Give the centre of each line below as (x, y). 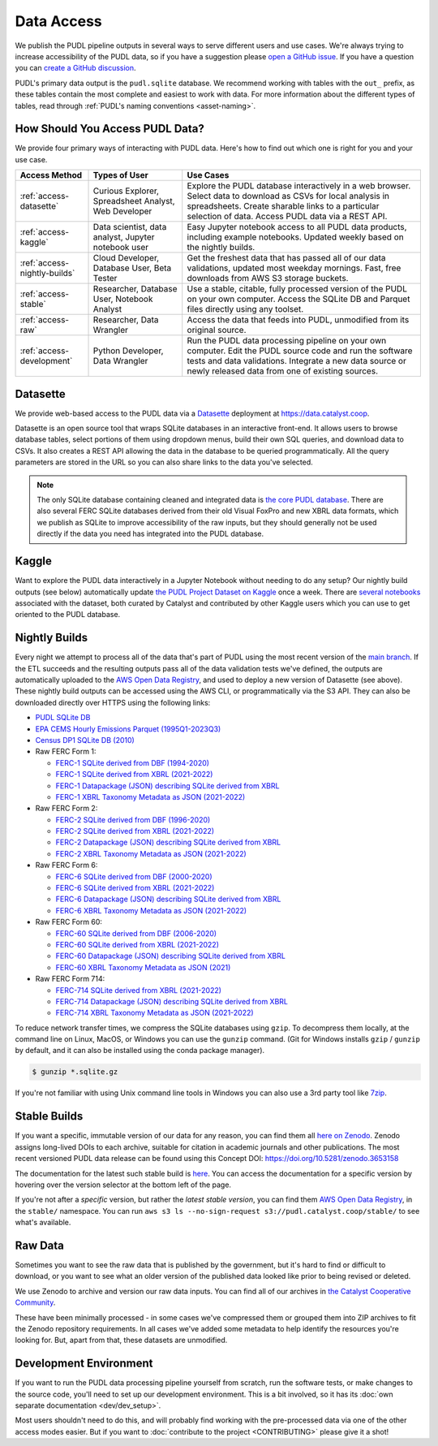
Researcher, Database (135, 289)
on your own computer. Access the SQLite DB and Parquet (298, 299)
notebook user (121, 248)
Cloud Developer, (126, 258)
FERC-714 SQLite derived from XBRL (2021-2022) (139, 990)
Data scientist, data (130, 227)
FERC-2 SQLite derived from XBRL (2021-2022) (135, 831)
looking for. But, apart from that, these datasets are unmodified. (121, 1340)
